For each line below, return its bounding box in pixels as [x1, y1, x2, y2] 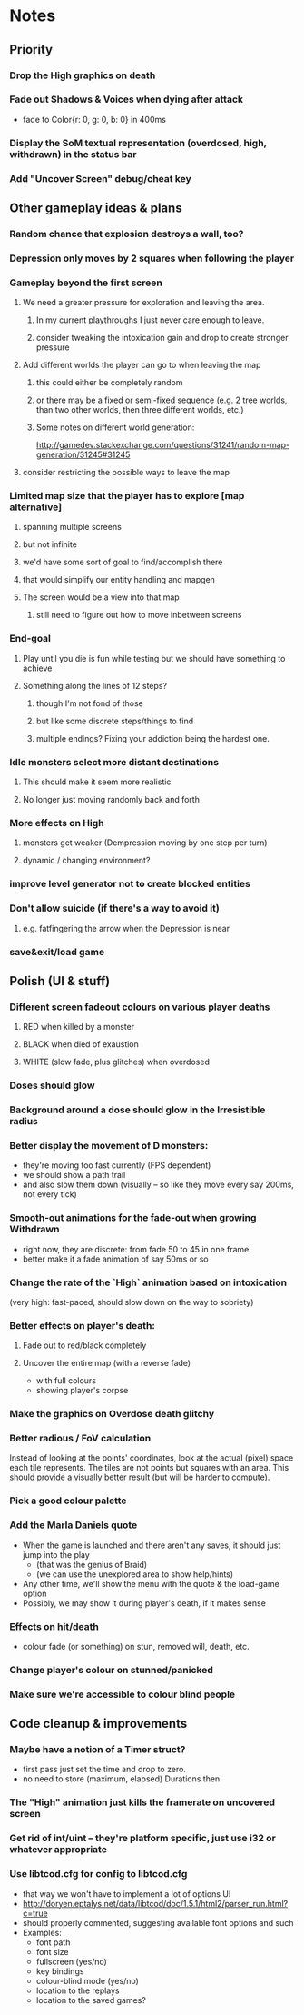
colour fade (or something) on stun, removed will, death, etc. [22, 1641, 250, 1651]
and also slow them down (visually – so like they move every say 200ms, [22, 1179, 295, 1191]
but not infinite [22, 539, 77, 550]
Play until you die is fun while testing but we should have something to [22, 653, 286, 663]
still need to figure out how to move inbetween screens [35, 610, 242, 621]
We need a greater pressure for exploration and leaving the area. [22, 297, 265, 308]
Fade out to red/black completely [22, 1340, 147, 1351]
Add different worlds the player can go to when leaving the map [22, 360, 261, 371]
